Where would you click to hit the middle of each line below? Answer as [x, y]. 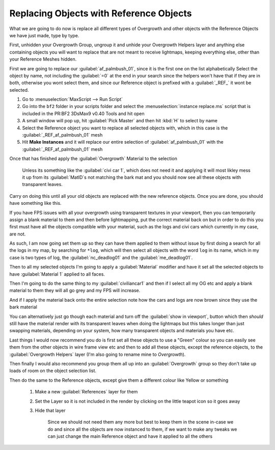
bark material [23, 307]
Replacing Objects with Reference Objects [101, 13]
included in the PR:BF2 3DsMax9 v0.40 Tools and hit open [83, 113]
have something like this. [35, 203]
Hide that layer [50, 410]
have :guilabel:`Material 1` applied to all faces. [57, 274]
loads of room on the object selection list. [53, 371]
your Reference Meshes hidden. [43, 59]
